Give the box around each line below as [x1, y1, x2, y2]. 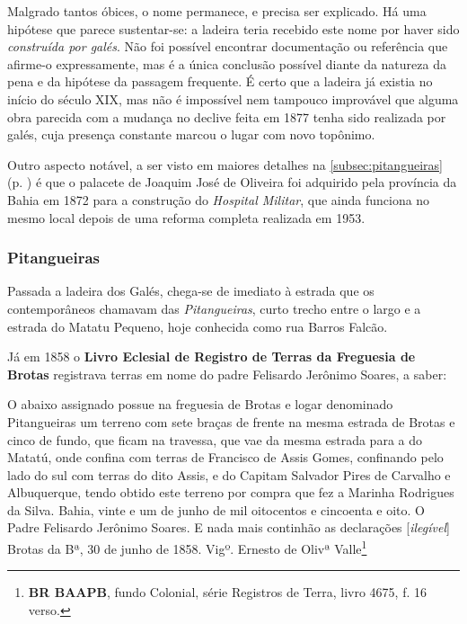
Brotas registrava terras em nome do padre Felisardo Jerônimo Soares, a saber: [7, 364, 447, 383]
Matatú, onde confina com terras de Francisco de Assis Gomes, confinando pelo [7, 448, 444, 467]
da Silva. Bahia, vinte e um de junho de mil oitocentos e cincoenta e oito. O [7, 500, 425, 519]
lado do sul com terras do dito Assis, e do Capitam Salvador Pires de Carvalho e [7, 465, 451, 484]
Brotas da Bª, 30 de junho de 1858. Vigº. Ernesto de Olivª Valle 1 [7, 537, 367, 557]
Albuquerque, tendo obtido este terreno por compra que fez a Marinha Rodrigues [7, 483, 454, 502]
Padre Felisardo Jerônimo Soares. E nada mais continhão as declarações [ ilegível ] [7, 518, 450, 537]
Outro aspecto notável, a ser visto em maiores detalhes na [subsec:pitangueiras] [7, 155, 443, 174]
